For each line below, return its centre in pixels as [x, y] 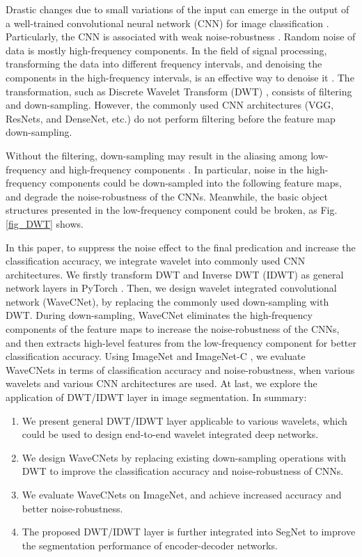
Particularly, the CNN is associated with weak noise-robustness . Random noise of [181, 37]
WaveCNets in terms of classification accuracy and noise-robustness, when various [180, 369]
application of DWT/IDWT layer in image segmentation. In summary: [156, 397]
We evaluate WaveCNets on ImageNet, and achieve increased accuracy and [182, 494]
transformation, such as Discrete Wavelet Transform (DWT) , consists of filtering [179, 91]
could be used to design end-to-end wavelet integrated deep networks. [170, 434]
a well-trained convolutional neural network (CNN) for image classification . [167, 23]
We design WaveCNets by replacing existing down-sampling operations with [184, 457]
